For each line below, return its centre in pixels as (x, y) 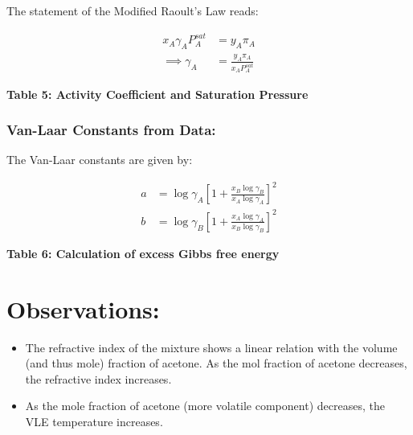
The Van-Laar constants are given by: (100, 160)
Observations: (83, 308)
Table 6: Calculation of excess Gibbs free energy (143, 253)
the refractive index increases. (98, 378)
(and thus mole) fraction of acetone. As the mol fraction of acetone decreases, (216, 363)
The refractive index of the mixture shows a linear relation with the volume (211, 347)
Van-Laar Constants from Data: (111, 130)
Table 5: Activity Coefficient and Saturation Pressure (157, 94)
